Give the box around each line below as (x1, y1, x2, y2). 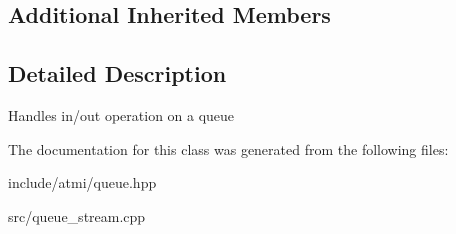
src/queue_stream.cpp (8, 205, 146, 226)
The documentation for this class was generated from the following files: (8, 138, 449, 159)
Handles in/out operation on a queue (8, 104, 235, 125)
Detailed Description (8, 58, 227, 89)
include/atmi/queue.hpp (8, 172, 157, 193)
